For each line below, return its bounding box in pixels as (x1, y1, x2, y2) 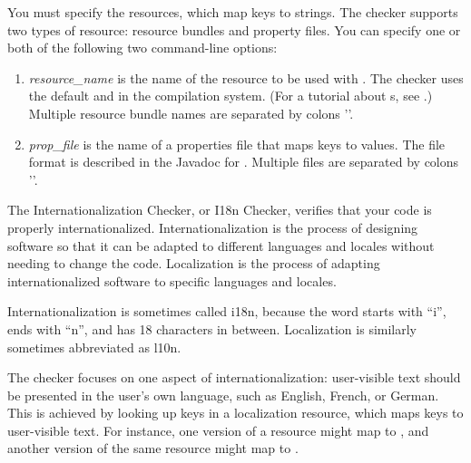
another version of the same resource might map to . (7, 439, 299, 458)
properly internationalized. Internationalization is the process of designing (7, 217, 418, 236)
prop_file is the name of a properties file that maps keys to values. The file (28, 134, 446, 153)
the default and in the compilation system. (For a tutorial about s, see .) (28, 86, 433, 105)
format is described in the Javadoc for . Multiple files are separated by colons (28, 152, 459, 171)
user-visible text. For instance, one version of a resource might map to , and (7, 420, 429, 439)
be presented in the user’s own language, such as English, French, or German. (7, 385, 439, 404)
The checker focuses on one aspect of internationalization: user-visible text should (7, 368, 461, 387)
